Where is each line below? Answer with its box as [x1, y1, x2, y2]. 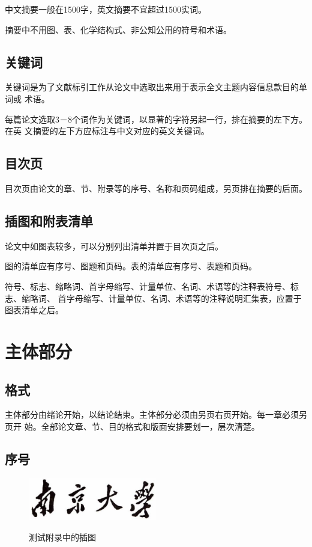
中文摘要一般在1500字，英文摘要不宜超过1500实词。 [5, 3, 206, 15]
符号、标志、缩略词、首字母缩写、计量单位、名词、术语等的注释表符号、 [5, 280, 290, 292]
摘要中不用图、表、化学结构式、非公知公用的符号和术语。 [5, 23, 232, 35]
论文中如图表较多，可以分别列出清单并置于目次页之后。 [5, 239, 223, 252]
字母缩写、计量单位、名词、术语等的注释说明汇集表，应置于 [66, 292, 302, 304]
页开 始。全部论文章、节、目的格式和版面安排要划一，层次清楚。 [5, 420, 260, 432]
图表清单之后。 [5, 304, 64, 316]
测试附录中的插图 [29, 530, 96, 543]
